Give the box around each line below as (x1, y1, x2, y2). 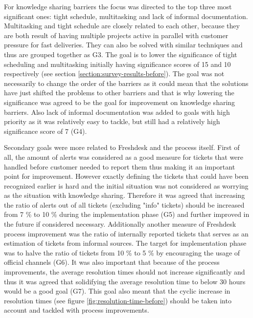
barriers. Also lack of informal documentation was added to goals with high (4, 106, 230, 117)
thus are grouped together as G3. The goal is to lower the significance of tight (4, 49, 237, 59)
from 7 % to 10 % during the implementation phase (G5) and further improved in (4, 209, 250, 219)
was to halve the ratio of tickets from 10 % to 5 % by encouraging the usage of (4, 247, 240, 257)
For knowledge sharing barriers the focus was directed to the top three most (4, 1, 232, 11)
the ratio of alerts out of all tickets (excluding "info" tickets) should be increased (4, 199, 245, 210)
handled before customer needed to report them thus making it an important (4, 161, 235, 171)
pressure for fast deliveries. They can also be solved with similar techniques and (4, 40, 243, 50)
